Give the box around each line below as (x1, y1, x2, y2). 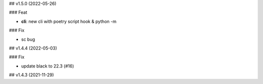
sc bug (21, 36, 35, 42)
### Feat (9, 10, 27, 16)
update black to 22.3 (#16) (21, 63, 74, 69)
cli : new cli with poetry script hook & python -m (21, 18, 117, 24)
